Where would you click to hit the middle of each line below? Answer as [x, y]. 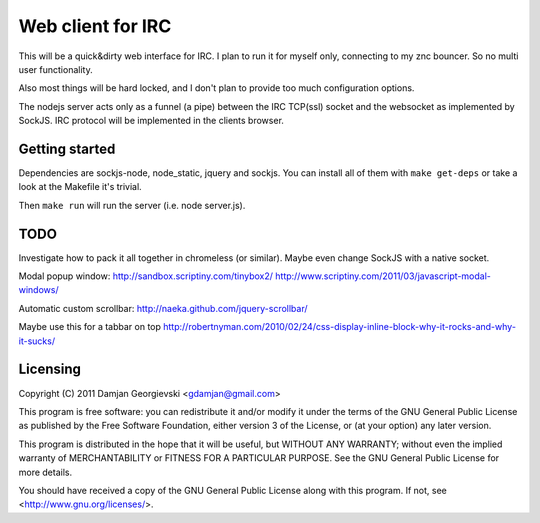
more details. [45, 472]
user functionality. [56, 69]
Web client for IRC [95, 26]
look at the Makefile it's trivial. [80, 187]
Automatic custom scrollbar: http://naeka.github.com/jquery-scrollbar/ [163, 308]
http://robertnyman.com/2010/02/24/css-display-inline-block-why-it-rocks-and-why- [340, 327]
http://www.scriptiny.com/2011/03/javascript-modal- [383, 276]
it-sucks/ [36, 341]
